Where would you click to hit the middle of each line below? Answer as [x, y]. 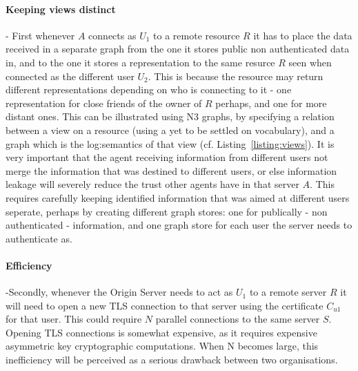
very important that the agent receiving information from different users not [167, 157]
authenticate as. [39, 238]
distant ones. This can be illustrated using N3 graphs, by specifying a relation [170, 116]
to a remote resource [197, 35]
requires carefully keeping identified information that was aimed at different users [178, 197]
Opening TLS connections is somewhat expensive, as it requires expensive [161, 332]
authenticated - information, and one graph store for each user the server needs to [179, 225]
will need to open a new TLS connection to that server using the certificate [165, 305]
